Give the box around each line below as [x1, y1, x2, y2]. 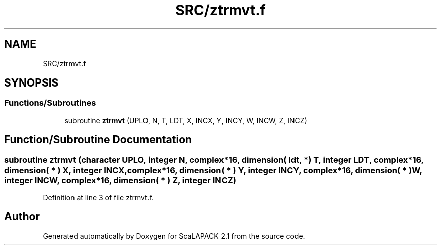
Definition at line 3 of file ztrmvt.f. [43, 193, 154, 202]
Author [4, 210, 40, 223]
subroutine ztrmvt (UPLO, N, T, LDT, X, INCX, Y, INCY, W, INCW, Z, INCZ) [64, 116, 307, 125]
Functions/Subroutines [4, 98, 96, 108]
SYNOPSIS [4, 76, 59, 90]
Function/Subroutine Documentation [4, 133, 192, 146]
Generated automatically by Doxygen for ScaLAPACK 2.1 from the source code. [43, 231, 305, 240]
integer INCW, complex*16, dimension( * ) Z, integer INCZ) [4, 175, 236, 185]
